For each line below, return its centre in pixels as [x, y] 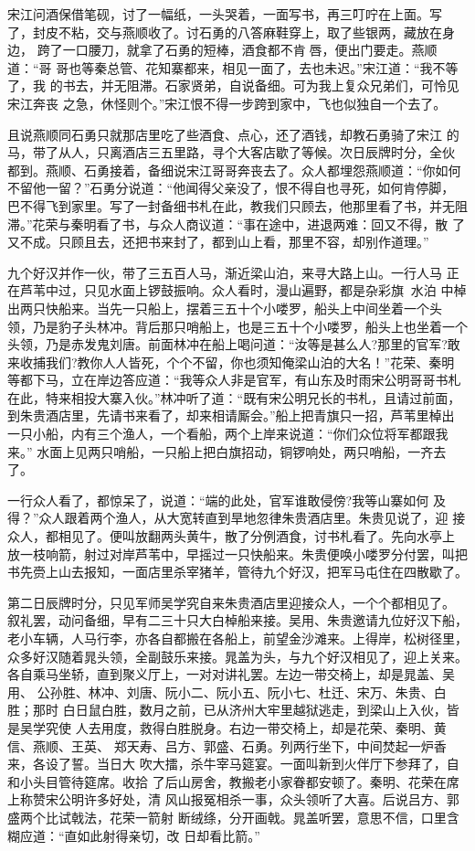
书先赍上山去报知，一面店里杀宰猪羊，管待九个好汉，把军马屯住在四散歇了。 [237, 572]
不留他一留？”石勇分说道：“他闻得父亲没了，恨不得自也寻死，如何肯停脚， [231, 188]
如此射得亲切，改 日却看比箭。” [169, 835]
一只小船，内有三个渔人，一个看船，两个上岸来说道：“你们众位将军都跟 [222, 434]
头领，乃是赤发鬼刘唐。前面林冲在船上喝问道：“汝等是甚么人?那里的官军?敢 [234, 344]
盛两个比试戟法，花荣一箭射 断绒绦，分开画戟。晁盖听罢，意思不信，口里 [227, 817]
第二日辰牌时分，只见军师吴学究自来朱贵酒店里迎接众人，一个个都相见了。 [231, 602]
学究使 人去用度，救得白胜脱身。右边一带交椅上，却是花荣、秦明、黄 [239, 727]
